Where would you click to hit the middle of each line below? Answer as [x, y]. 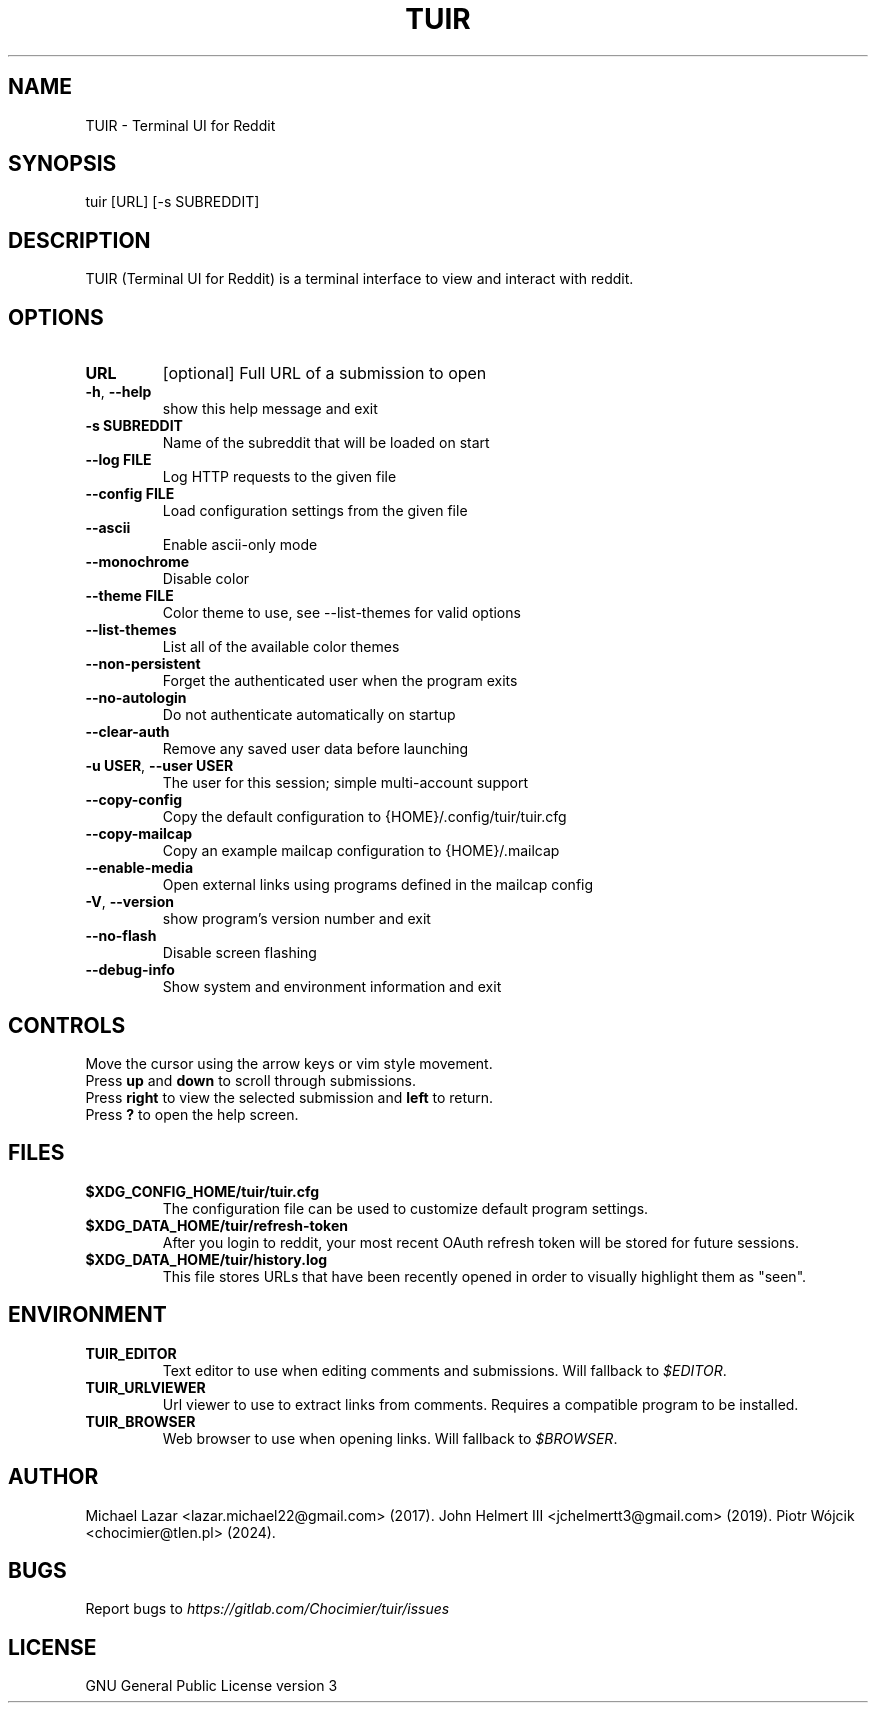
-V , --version [129, 902]
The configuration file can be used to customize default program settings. [405, 1208]
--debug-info [130, 970]
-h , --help [118, 392]
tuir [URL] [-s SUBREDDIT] [172, 202]
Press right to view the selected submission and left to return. [289, 1097]
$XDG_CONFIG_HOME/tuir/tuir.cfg [202, 1191]
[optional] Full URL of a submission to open [324, 373]
